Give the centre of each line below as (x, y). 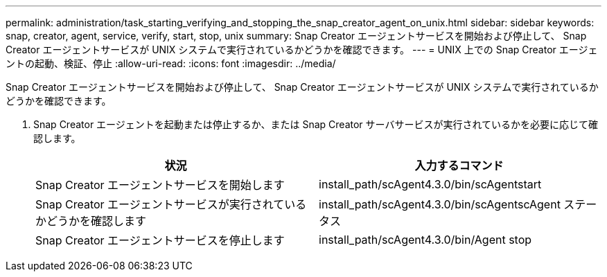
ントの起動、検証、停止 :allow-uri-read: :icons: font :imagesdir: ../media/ (171, 63)
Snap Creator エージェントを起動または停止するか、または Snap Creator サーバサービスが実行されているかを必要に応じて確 (316, 124)
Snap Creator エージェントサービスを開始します (160, 185)
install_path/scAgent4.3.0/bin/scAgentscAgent (440, 204)
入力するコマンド (459, 166)
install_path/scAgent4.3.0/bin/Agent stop (425, 240)
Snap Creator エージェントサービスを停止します (160, 240)
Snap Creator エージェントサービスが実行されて (160, 204)
